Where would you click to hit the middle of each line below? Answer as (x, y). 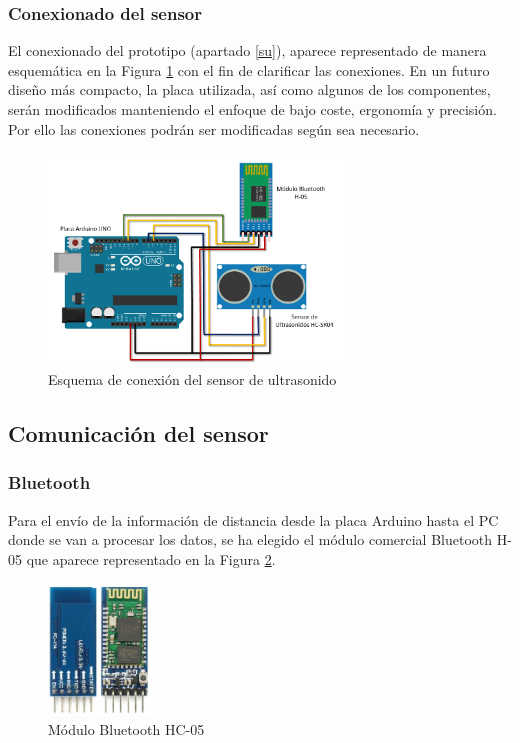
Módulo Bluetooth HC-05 (126, 728)
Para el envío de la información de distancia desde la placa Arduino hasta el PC (253, 519)
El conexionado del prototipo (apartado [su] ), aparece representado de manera (247, 50)
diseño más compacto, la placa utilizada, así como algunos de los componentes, (249, 89)
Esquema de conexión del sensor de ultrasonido (192, 379)
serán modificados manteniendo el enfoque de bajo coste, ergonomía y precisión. (252, 109)
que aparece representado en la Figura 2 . (151, 558)
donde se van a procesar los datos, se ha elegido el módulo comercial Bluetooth (250, 539)
